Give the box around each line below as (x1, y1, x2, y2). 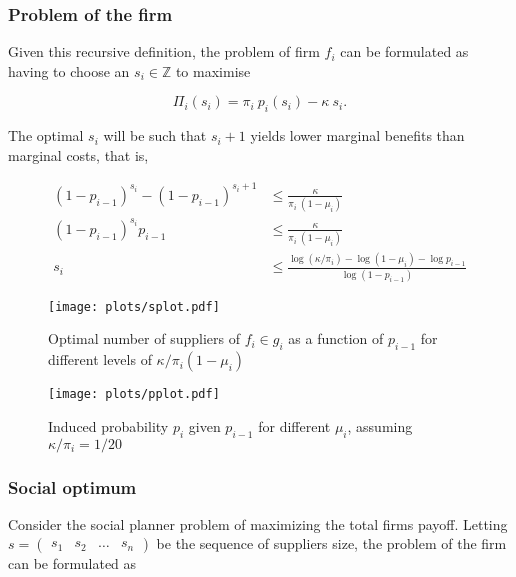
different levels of (48, 349, 152, 370)
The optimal (8, 125, 84, 146)
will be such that (103, 125, 207, 146)
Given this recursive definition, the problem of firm (8, 41, 320, 62)
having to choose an (8, 60, 130, 81)
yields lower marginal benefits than (250, 125, 465, 146)
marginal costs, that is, (8, 144, 149, 165)
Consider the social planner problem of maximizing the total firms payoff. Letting (8, 513, 508, 534)
